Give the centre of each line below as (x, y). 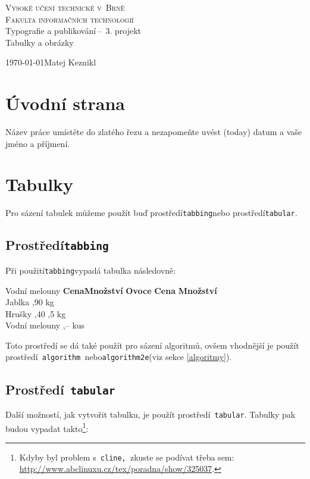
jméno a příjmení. (38, 143)
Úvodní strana (65, 103)
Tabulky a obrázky (40, 42)
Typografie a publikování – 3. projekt (73, 31)
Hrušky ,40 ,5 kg (36, 313)
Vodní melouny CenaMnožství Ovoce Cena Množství (111, 290)
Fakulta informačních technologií (70, 19)
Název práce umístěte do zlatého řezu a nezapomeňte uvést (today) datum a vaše (154, 132)
